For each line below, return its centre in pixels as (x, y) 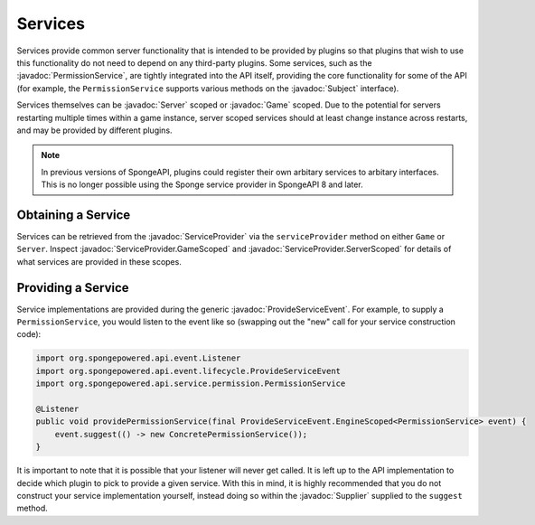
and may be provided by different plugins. (94, 130)
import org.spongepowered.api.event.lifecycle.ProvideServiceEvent (188, 371)
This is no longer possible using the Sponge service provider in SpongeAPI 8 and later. (202, 184)
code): (29, 334)
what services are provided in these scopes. (99, 261)
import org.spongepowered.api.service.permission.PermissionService (191, 384)
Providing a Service (73, 288)
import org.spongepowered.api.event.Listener (138, 358)
